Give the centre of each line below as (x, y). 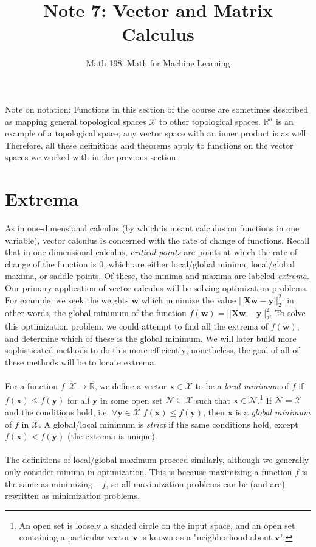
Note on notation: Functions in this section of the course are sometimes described (156, 109)
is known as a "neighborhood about (206, 537)
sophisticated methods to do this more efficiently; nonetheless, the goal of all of (152, 350)
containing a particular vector (74, 537)
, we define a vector (131, 386)
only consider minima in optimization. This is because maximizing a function (149, 471)
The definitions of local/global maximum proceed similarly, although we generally (157, 460)
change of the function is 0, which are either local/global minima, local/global (150, 263)
